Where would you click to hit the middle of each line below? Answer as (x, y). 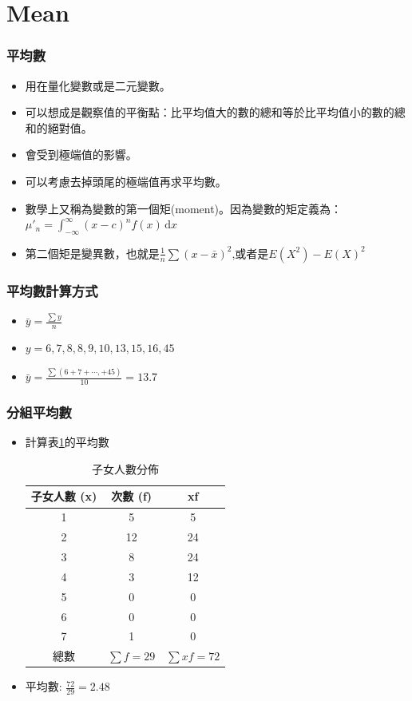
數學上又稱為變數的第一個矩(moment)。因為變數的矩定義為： (184, 208)
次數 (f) (132, 496)
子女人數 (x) (64, 496)
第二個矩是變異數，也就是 (92, 253)
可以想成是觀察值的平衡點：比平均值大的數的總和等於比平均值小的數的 (210, 112)
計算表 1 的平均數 (67, 442)
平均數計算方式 (52, 290)
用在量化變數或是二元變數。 (98, 85)
